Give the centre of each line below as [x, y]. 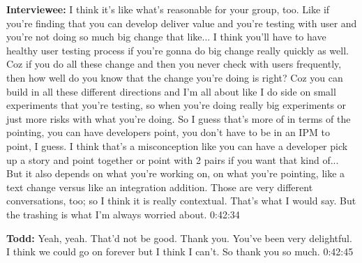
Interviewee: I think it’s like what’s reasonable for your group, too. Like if [168, 9]
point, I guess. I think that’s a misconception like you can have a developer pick [177, 145]
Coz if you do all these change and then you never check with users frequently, [174, 64]
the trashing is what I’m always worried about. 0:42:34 [123, 214]
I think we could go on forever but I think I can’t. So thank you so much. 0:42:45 [180, 251]
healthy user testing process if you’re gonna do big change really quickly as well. [178, 50]
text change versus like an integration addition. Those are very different [160, 187]
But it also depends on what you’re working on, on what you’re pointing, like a [176, 173]
